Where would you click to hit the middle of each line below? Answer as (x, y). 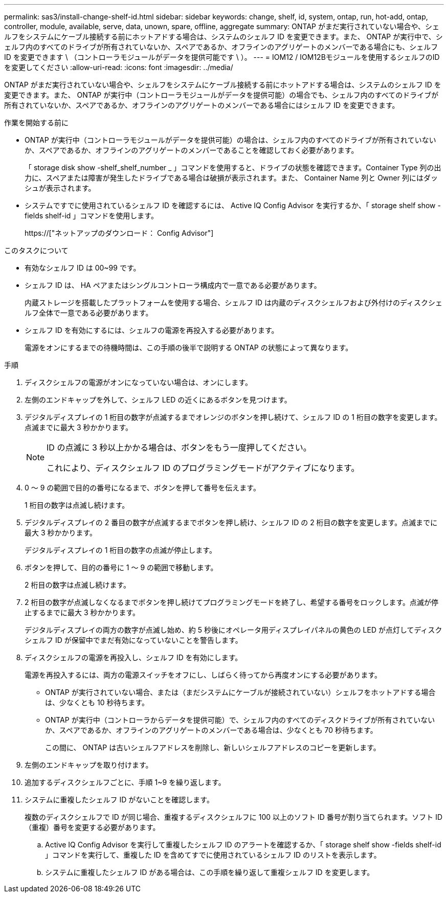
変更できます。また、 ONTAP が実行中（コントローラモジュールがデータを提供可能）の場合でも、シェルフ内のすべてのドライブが (221, 95)
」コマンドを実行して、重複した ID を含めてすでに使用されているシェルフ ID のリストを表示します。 (213, 855)
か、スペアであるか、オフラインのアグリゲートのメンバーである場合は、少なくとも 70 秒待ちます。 (211, 730)
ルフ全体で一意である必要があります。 (89, 313)
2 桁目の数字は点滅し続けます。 (78, 585)
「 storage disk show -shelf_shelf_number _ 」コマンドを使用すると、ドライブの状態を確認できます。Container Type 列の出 (233, 167)
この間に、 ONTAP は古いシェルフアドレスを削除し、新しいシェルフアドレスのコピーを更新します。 (213, 747)
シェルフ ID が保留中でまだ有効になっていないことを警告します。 (133, 640)
